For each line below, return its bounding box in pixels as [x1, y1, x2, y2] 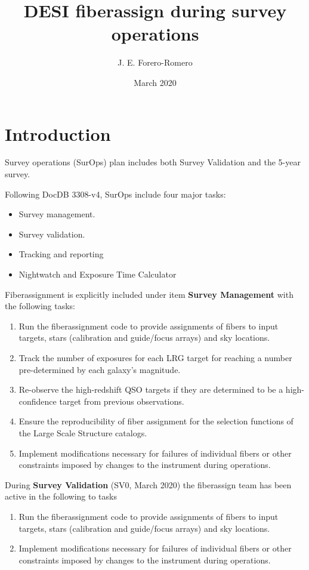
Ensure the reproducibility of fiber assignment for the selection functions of [18, 415, 293, 427]
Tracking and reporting [18, 248, 104, 260]
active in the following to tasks [5, 490, 117, 503]
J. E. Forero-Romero [118, 56, 193, 69]
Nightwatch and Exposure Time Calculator [18, 268, 177, 280]
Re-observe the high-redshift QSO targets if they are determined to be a [18, 383, 283, 396]
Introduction [5, 121, 111, 146]
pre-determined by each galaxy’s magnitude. [18, 363, 181, 375]
